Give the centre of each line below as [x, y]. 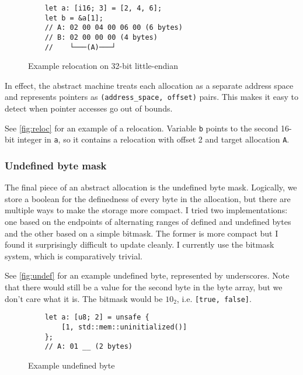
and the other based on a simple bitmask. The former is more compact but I [142, 233]
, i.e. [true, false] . [214, 298]
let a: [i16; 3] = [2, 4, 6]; [103, 8]
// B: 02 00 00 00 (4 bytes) [101, 37]
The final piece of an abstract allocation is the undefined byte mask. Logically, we [151, 187]
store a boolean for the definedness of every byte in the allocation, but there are [148, 198]
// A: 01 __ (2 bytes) [88, 347]
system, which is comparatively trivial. [74, 256]
